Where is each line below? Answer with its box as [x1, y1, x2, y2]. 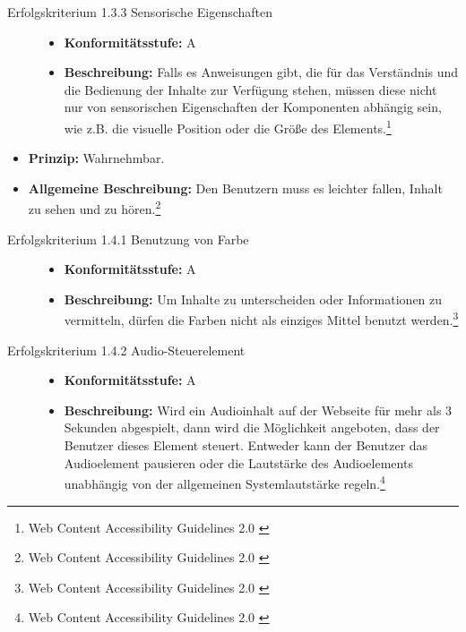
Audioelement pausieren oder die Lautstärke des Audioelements [64, 453, 413, 472]
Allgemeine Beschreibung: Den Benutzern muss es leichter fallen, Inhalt [28, 178, 443, 197]
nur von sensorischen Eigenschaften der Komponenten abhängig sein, [64, 98, 442, 116]
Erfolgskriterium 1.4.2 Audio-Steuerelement [7, 340, 246, 359]
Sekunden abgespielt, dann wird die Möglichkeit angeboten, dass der [64, 418, 440, 437]
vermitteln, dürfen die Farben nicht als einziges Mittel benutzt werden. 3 [64, 308, 459, 329]
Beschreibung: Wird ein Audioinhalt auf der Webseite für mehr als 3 [64, 400, 453, 419]
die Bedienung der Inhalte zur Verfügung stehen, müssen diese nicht [64, 80, 437, 98]
